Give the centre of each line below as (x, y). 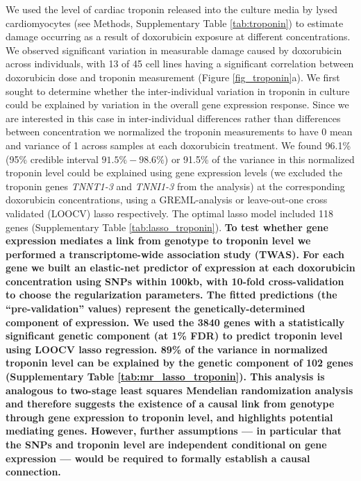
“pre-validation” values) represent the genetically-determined (156, 309)
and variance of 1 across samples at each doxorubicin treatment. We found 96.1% (178, 145)
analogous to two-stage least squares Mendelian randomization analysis (179, 390)
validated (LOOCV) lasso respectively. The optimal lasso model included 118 (169, 213)
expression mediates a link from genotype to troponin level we (158, 240)
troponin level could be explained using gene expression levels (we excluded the (174, 172)
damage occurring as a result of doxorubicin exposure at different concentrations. (178, 36)
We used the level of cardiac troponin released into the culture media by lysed (171, 9)
